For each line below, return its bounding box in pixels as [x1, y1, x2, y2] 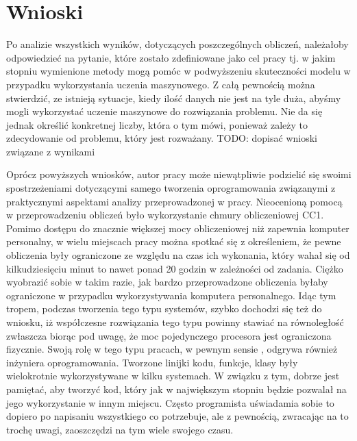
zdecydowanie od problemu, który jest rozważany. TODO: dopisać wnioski [6, 131, 317, 145]
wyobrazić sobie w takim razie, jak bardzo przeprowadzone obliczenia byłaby [6, 275, 328, 289]
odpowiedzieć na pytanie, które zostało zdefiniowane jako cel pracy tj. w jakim [6, 50, 336, 64]
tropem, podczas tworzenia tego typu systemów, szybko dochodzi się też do [6, 301, 322, 316]
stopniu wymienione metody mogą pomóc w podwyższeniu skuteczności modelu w [6, 64, 351, 78]
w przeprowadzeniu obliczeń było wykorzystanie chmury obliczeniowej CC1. [6, 207, 324, 222]
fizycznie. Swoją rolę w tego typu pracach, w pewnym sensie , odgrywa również [6, 342, 338, 356]
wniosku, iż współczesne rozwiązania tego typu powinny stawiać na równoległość [6, 315, 344, 329]
